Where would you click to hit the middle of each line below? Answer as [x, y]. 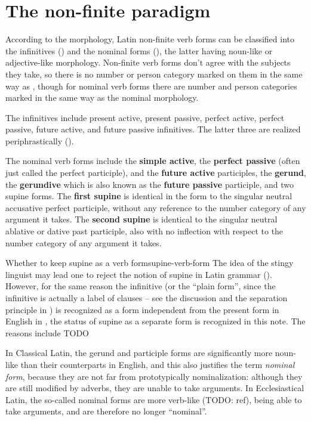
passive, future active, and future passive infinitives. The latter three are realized [153, 129]
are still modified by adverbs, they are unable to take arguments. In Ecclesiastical [155, 388]
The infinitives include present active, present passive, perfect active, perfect [145, 117]
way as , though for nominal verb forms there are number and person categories [151, 86]
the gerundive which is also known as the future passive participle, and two [150, 184]
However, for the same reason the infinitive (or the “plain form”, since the [141, 286]
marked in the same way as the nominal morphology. [102, 97]
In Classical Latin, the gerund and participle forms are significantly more [139, 353]
